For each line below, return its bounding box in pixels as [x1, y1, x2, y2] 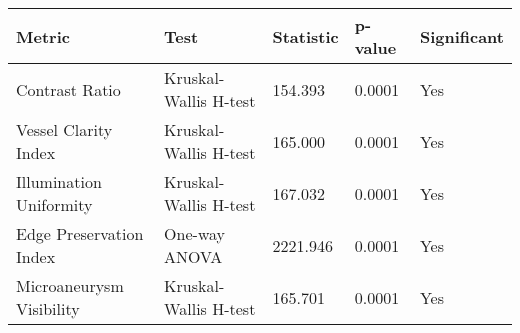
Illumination [16, 170, 102, 193]
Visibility [16, 297, 80, 320]
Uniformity [16, 193, 93, 216]
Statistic [272, 24, 339, 48]
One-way [164, 222, 225, 245]
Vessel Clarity [16, 118, 113, 141]
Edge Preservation [16, 222, 144, 245]
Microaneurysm [16, 274, 124, 297]
